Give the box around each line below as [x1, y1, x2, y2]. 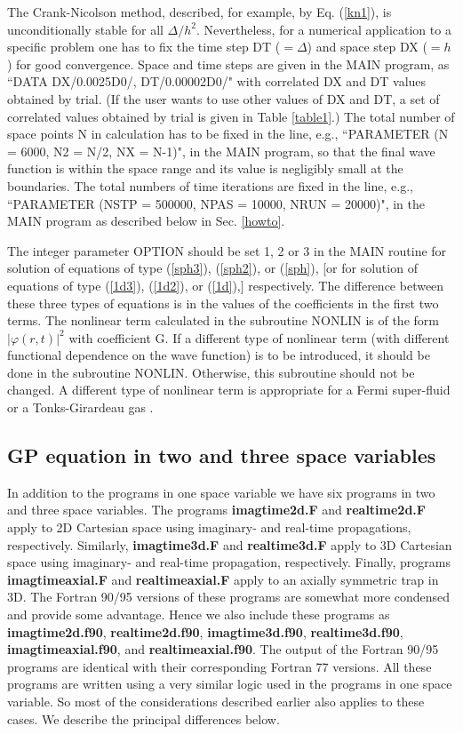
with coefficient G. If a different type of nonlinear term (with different [68, 328, 450, 347]
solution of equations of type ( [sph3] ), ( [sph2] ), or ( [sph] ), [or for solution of [7, 259, 418, 277]
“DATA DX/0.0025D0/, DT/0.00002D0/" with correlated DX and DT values [7, 72, 427, 91]
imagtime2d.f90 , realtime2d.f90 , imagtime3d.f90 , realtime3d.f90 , [7, 622, 403, 641]
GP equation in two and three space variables [7, 442, 436, 469]
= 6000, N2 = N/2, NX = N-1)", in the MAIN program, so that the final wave [7, 141, 435, 160]
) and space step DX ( [307, 37, 427, 56]
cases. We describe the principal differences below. [7, 709, 280, 728]
